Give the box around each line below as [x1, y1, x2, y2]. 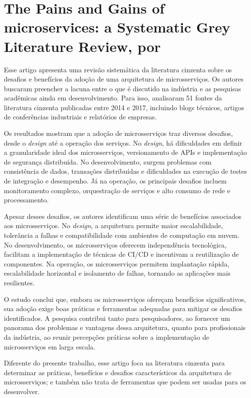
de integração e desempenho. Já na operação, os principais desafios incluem [4, 176, 227, 186]
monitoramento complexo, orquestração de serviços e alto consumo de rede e [4, 185, 230, 195]
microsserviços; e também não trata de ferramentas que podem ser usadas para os [4, 377, 246, 387]
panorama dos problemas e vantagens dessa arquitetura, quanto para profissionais [4, 322, 246, 332]
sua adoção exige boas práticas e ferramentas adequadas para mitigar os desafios [4, 303, 243, 314]
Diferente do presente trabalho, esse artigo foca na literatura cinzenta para [4, 358, 225, 368]
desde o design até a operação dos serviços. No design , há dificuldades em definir [4, 137, 242, 148]
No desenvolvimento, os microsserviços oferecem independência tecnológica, [4, 239, 227, 249]
